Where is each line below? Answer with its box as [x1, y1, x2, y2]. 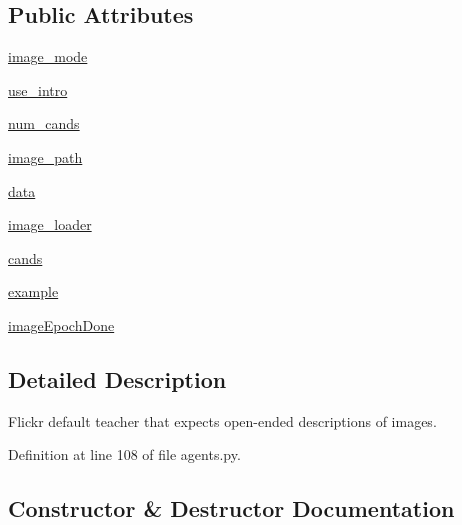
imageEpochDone [8, 314, 115, 335]
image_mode [8, 46, 88, 67]
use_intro [8, 79, 68, 100]
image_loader [8, 214, 92, 235]
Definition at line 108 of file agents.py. [8, 444, 241, 465]
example [8, 281, 59, 302]
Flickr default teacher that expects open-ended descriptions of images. [8, 410, 437, 431]
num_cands [8, 113, 80, 134]
